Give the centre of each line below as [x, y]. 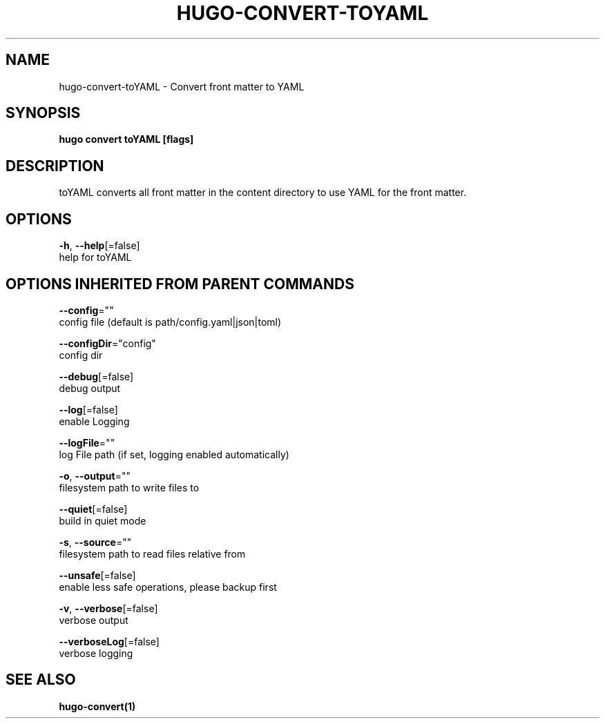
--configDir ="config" [107, 343]
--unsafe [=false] [97, 575]
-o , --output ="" [95, 476]
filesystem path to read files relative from [152, 554]
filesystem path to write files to [129, 487]
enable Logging [94, 421]
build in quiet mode [103, 520]
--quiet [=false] [93, 509]
